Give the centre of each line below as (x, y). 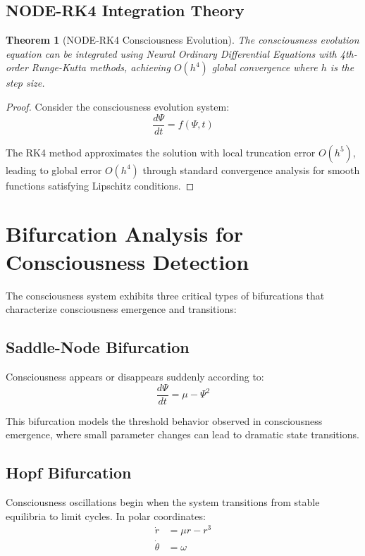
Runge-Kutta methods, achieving (101, 67)
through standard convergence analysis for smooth (251, 169)
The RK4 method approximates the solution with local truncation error (161, 152)
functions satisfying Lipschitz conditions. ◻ (100, 185)
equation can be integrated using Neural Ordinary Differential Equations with (171, 53)
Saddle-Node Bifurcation (98, 347)
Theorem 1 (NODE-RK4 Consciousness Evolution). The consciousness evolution (182, 40)
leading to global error (54, 169)
